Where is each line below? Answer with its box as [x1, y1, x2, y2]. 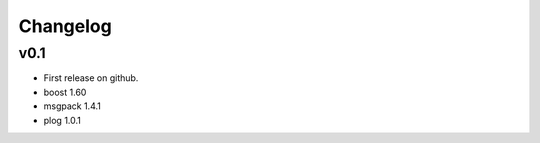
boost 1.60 [43, 86, 87, 98]
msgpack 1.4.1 [43, 100, 102, 112]
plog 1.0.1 [43, 114, 82, 126]
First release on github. [43, 72, 139, 84]
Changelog [18, 15, 112, 37]
